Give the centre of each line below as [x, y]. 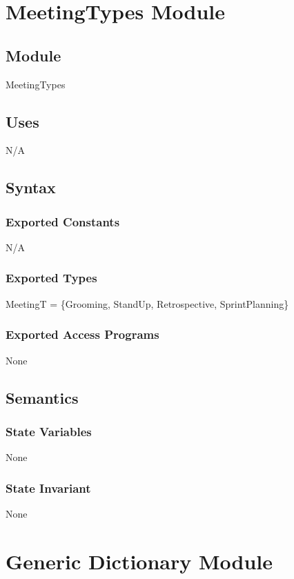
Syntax [31, 187]
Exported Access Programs [82, 334]
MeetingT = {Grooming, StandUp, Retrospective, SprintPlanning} [147, 303]
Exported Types [51, 278]
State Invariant [48, 488]
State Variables [49, 431]
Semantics [42, 397]
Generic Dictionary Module [139, 561]
